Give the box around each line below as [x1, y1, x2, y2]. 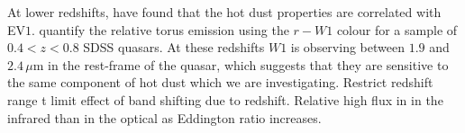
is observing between [290, 38, 405, 57]
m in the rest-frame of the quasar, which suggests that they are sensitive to [32, 55, 449, 74]
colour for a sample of [336, 20, 458, 39]
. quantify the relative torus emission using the [32, 20, 289, 39]
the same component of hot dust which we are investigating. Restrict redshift [7, 73, 433, 92]
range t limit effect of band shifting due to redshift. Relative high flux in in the [7, 90, 443, 109]
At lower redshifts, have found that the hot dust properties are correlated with [7, 3, 442, 21]
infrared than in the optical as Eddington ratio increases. [7, 108, 322, 127]
